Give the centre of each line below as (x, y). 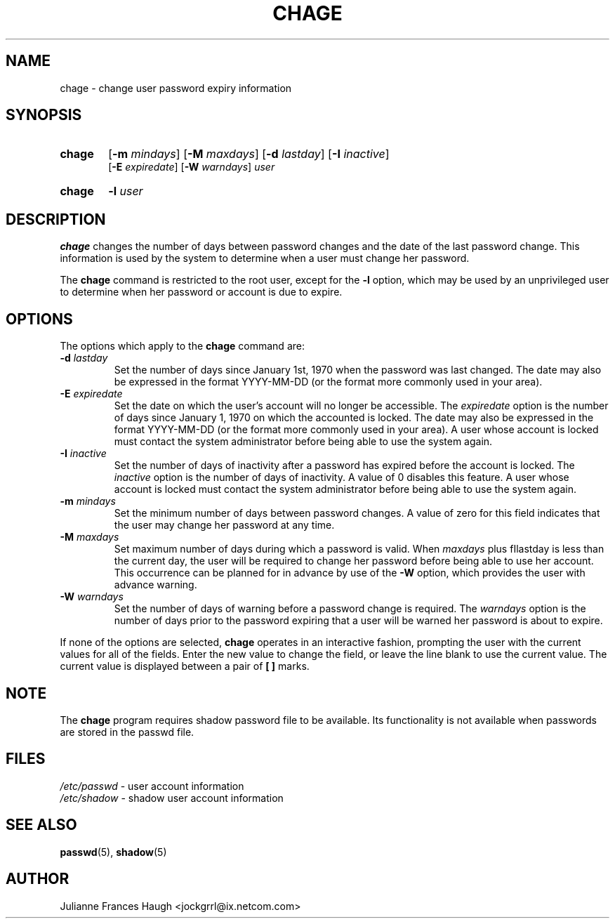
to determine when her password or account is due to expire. (201, 292)
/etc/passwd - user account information (152, 786)
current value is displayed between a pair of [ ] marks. (185, 666)
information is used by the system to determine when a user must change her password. (265, 258)
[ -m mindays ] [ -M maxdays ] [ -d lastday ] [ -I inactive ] (249, 154)
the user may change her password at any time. (224, 525)
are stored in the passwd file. (127, 732)
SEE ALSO (41, 825)
